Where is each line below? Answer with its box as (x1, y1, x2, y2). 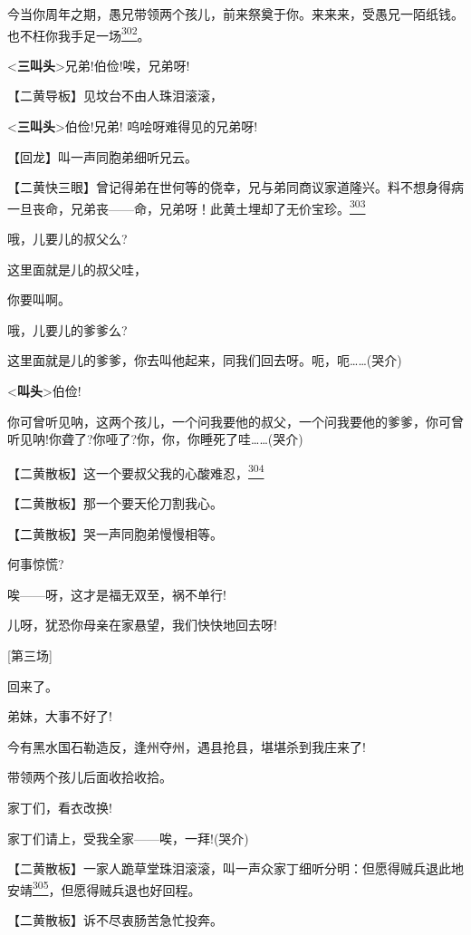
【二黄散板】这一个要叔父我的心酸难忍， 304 (7, 460, 264, 482)
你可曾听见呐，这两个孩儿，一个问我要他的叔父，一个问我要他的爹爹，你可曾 (7, 411, 464, 430)
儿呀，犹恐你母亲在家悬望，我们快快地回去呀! (7, 615, 277, 634)
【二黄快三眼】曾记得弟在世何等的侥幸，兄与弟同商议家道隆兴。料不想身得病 (7, 178, 464, 197)
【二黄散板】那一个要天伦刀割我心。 (7, 494, 223, 513)
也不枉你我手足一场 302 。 (7, 23, 150, 44)
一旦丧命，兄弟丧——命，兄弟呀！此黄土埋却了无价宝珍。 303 (7, 196, 366, 217)
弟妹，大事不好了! (7, 707, 112, 726)
